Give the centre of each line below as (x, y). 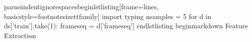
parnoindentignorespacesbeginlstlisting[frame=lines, (82, 6)
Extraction (20, 35)
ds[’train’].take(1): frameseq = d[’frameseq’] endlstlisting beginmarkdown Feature (126, 26)
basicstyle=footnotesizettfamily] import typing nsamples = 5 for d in (108, 16)
